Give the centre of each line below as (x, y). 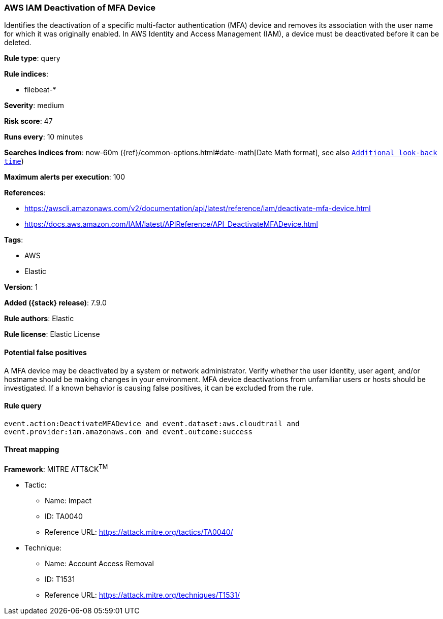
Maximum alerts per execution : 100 (65, 177)
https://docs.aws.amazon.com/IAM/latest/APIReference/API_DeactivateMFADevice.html (171, 224)
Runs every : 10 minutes (44, 137)
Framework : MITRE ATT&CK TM (56, 468)
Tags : (14, 240)
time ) (14, 161)
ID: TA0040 (64, 516)
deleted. (18, 43)
